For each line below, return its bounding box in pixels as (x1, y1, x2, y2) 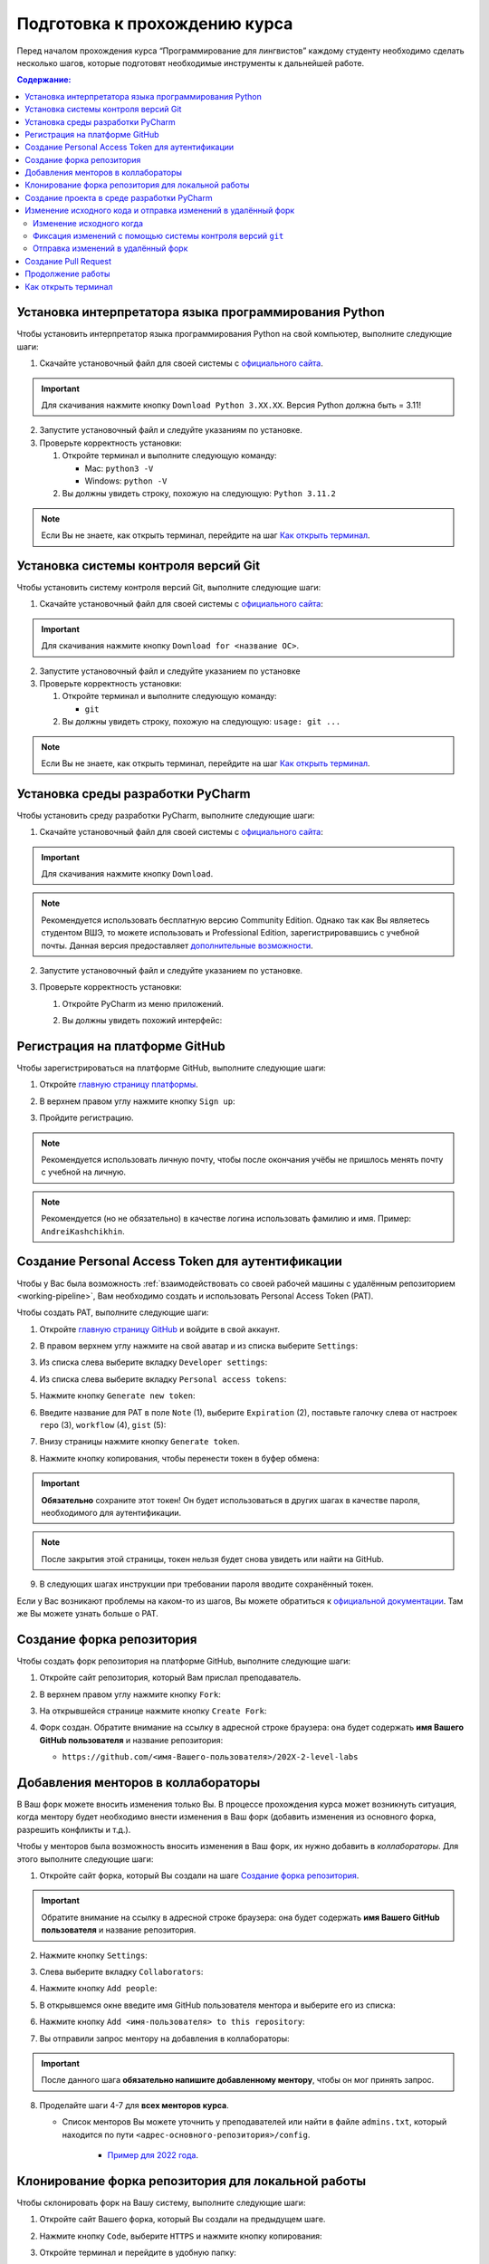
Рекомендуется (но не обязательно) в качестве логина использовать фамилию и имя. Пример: (41, 1214, 412, 1224)
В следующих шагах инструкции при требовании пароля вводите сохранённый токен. (39, 1578, 374, 1589)
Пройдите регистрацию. (39, 1112, 135, 1123)
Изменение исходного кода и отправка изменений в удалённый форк (24, 205, 295, 216)
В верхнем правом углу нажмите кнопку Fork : (39, 1689, 221, 1700)
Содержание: (16, 74, 72, 85)
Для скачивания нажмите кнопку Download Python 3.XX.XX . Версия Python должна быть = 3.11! (41, 399, 422, 411)
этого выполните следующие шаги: (16, 1853, 154, 1865)
